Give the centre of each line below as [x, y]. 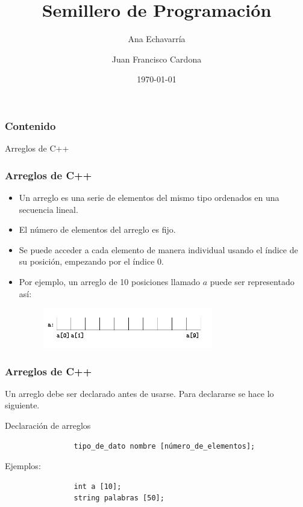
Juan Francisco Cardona [157, 59]
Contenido [30, 125]
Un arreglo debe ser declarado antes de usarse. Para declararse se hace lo [139, 393]
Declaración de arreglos [48, 426]
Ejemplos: [23, 466]
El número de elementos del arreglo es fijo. [97, 229]
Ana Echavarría [157, 39]
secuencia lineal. [48, 209]
